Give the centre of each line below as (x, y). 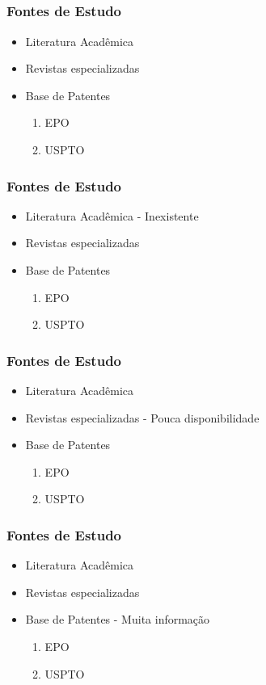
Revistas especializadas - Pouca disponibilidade (142, 417)
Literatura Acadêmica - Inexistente (112, 215)
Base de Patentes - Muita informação (118, 619)
